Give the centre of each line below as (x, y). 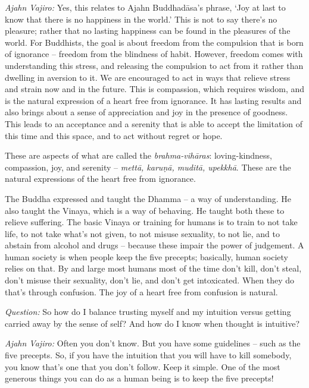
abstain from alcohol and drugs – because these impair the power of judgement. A (154, 245)
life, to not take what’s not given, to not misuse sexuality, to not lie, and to (142, 233)
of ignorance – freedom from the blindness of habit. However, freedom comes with (154, 54)
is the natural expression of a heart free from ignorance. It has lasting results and (153, 100)
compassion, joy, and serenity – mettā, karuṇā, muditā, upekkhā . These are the (148, 167)
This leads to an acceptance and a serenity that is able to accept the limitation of (154, 123)
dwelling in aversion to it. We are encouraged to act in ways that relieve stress (148, 77)
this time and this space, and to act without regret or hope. (114, 135)
